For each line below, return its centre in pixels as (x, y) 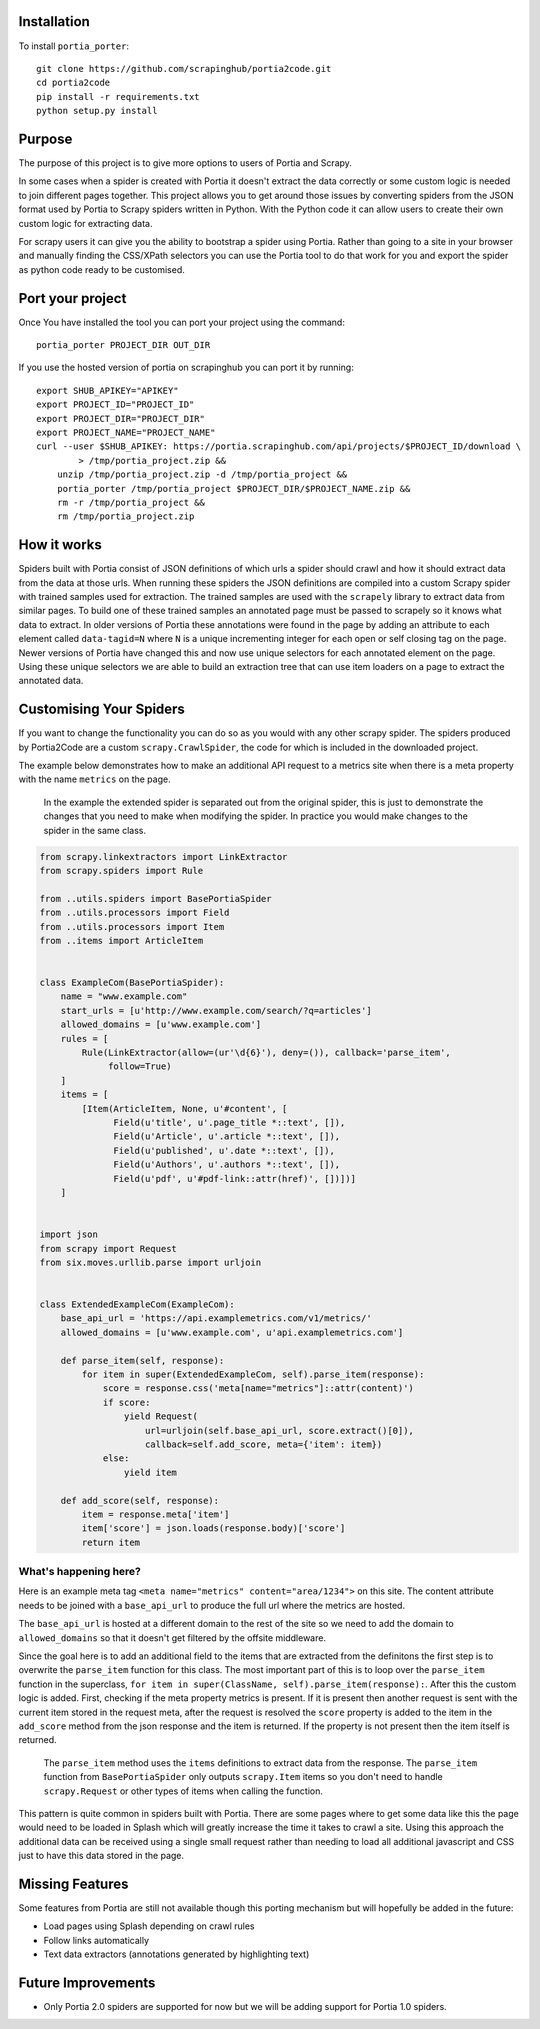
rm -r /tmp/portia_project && (130, 502)
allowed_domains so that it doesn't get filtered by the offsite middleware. (172, 1637)
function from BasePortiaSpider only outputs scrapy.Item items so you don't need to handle (243, 1777)
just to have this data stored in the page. (101, 1856)
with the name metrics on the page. (94, 779)
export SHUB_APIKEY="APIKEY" (107, 390)
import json (69, 1234)
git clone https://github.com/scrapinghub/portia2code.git (184, 68)
